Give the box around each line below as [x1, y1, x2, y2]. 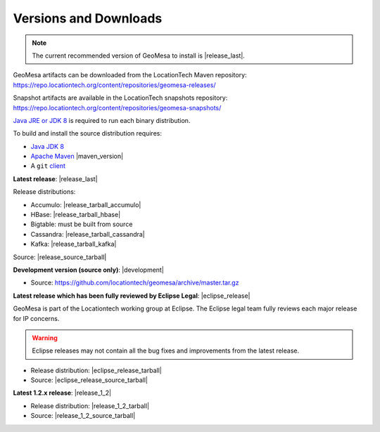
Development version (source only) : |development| [13, 266, 165, 274]
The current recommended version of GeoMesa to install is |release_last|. [32, 51, 246, 60]
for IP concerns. [13, 314, 60, 322]
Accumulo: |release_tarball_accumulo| [30, 200, 141, 209]
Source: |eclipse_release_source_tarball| [30, 376, 148, 384]
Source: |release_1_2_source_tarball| [30, 412, 136, 420]
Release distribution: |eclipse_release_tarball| [30, 366, 162, 374]
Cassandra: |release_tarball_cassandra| [30, 230, 146, 238]
